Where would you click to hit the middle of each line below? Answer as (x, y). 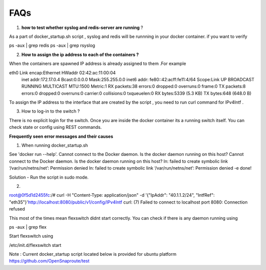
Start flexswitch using (31, 236)
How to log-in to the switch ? (50, 111)
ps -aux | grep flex (28, 227)
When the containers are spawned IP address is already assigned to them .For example (98, 63)
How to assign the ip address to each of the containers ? (80, 55)
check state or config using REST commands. (55, 127)
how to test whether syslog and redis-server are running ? (82, 28)
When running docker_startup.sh (55, 146)
